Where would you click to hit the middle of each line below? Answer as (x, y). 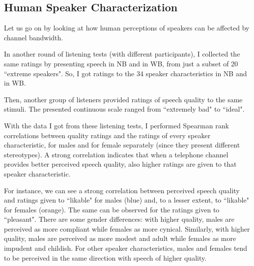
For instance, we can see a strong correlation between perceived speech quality (122, 190)
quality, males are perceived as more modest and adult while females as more (120, 238)
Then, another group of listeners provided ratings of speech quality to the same (123, 99)
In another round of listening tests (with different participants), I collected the (122, 54)
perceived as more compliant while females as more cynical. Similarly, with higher (127, 228)
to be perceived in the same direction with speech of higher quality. (105, 257)
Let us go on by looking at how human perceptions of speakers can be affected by (127, 28)
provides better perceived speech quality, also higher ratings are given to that (120, 164)
